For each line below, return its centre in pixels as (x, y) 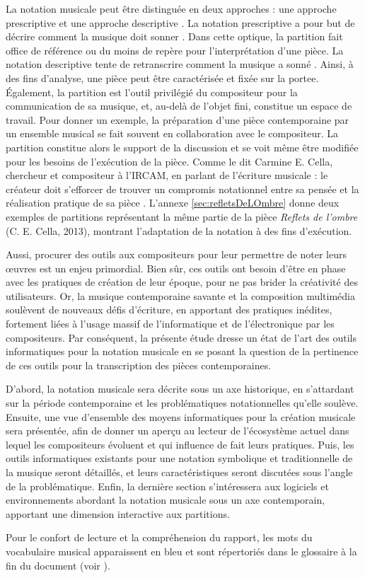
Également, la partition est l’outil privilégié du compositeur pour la (152, 92)
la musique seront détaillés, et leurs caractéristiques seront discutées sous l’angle (179, 472)
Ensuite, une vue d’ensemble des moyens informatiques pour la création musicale (181, 416)
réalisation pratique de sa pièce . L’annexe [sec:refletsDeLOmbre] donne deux (173, 203)
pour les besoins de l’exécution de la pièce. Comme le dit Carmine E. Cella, (169, 161)
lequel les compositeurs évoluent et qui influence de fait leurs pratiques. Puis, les (180, 444)
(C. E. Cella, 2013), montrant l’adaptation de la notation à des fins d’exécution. (179, 230)
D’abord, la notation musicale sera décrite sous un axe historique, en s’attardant (180, 389)
